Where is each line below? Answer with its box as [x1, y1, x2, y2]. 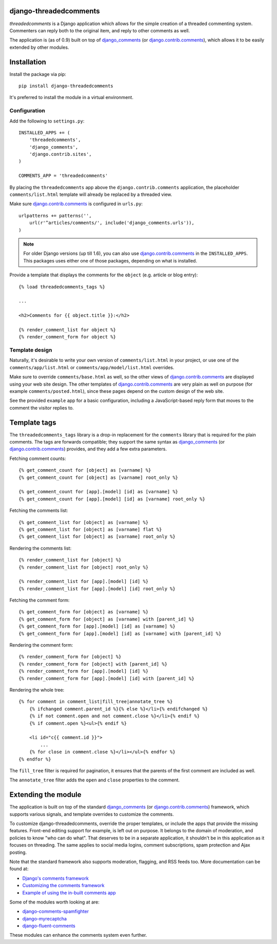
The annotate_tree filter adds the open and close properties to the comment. [9, 777, 180, 783]
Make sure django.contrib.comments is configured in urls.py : [9, 200, 143, 207]
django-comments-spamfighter [22, 908, 89, 915]
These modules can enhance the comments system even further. [9, 932, 147, 938]
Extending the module [9, 790, 82, 799]
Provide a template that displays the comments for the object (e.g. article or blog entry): [9, 272, 198, 278]
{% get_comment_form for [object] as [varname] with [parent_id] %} [18, 616, 194, 622]
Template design [9, 347, 52, 354]
